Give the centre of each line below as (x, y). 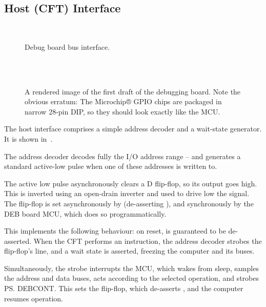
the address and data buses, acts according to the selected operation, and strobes (131, 278)
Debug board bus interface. (67, 46)
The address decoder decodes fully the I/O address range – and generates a (122, 156)
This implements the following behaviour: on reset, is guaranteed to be (115, 231)
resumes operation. (34, 298)
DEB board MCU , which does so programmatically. (85, 213)
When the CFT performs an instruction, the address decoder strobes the (148, 241)
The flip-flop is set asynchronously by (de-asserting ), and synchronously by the (129, 203)
